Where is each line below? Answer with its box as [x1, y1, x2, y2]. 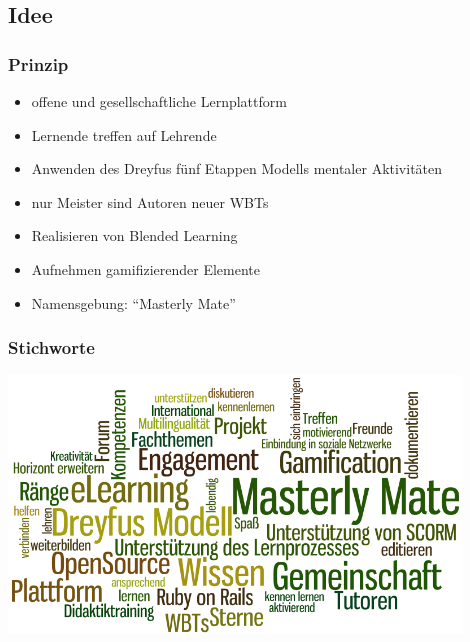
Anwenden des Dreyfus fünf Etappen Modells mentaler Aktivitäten [31, 158, 443, 179]
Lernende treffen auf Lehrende [31, 124, 217, 145]
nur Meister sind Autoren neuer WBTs [31, 191, 269, 212]
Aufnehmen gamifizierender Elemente [31, 258, 260, 279]
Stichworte [8, 335, 95, 360]
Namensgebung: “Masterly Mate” [31, 292, 236, 313]
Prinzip [8, 51, 69, 76]
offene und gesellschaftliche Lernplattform [31, 91, 287, 111]
